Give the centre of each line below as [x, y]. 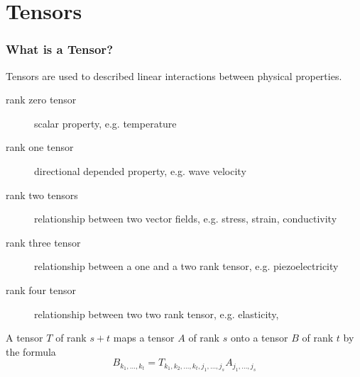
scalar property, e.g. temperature [105, 123]
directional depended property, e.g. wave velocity [140, 170]
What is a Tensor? [60, 49]
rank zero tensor [41, 100]
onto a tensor [259, 338]
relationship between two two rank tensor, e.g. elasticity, [157, 314]
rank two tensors [42, 195]
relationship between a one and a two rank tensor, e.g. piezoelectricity [186, 266]
